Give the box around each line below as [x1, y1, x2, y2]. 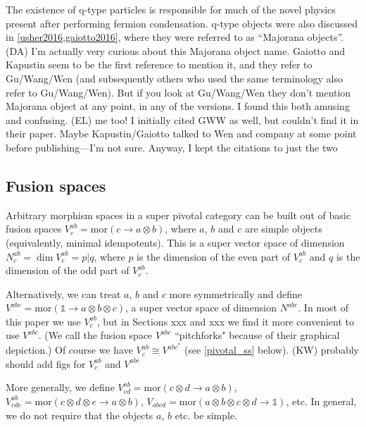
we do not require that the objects [6, 407, 153, 422]
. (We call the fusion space [38, 328, 153, 342]
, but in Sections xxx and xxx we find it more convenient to [96, 314, 355, 328]
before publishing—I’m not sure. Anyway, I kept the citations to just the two [6, 140, 338, 154]
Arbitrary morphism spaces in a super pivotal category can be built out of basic [6, 207, 351, 222]
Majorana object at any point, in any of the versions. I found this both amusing [6, 99, 350, 113]
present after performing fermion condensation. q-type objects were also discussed [6, 16, 358, 30]
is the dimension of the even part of [137, 249, 291, 264]
